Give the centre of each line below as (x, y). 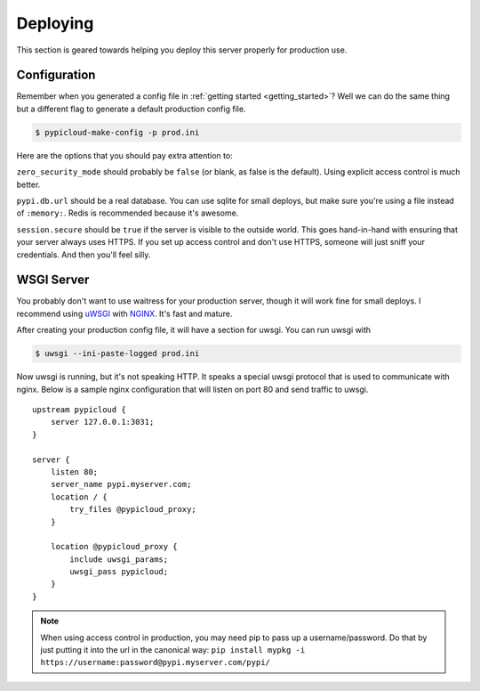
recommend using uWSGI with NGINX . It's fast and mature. (124, 313)
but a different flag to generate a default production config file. (131, 109)
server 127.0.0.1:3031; (102, 422)
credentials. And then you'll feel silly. (84, 255)
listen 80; (74, 472)
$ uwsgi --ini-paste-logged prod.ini (117, 354)
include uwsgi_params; (119, 559)
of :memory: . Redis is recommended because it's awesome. (128, 213)
